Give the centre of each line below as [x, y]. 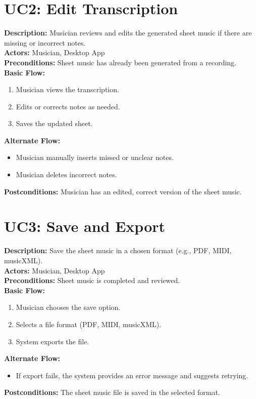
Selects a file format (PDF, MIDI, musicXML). [89, 324]
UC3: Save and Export [85, 226]
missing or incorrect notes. [45, 42]
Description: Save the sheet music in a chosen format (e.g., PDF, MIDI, [118, 250]
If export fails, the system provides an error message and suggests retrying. [132, 375]
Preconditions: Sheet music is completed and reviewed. [92, 280]
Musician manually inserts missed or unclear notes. [95, 157]
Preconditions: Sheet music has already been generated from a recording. [120, 62]
